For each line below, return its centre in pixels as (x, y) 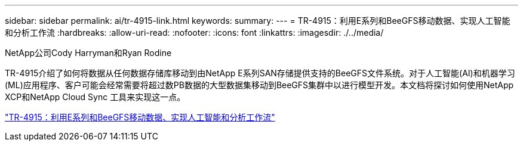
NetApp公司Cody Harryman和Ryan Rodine (88, 53)
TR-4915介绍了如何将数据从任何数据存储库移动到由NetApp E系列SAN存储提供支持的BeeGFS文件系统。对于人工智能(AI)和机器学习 (260, 73)
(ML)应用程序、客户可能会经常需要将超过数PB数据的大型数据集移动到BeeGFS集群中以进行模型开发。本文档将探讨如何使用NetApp (259, 85)
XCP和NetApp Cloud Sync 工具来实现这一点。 (95, 97)
